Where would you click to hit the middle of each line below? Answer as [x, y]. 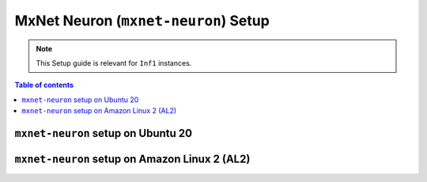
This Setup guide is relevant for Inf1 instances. [114, 63]
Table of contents [44, 85]
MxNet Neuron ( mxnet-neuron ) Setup [142, 21]
